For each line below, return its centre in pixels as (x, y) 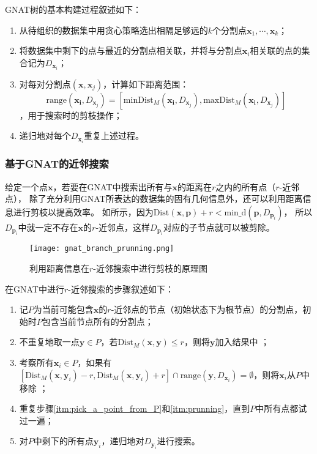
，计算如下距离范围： (146, 84)
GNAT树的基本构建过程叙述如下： (73, 9)
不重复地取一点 (49, 342)
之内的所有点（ (246, 186)
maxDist (219, 100)
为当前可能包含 (63, 309)
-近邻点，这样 (123, 227)
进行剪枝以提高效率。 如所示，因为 (83, 211)
